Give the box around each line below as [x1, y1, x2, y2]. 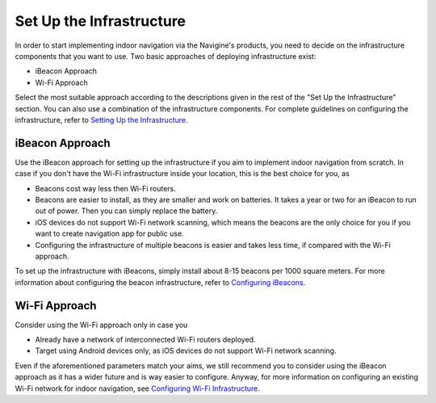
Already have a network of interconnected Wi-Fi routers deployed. [35, 335, 256, 344]
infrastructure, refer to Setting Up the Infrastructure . [15, 115, 188, 124]
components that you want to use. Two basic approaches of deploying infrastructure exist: [15, 51, 317, 61]
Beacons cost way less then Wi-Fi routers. [35, 183, 177, 193]
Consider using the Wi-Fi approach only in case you [15, 320, 188, 330]
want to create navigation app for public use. [35, 229, 185, 238]
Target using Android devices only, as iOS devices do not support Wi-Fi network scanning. [35, 346, 337, 355]
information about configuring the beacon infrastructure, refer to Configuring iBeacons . [15, 277, 306, 287]
